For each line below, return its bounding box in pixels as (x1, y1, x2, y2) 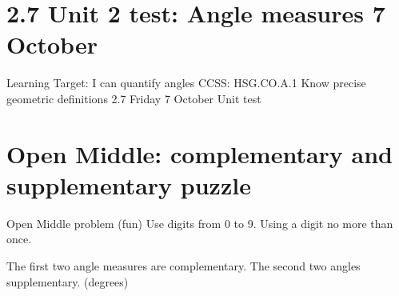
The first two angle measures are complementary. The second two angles (6, 258, 361, 274)
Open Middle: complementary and (6, 137, 393, 170)
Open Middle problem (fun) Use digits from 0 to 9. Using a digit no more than (6, 214, 393, 231)
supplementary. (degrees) (6, 273, 129, 290)
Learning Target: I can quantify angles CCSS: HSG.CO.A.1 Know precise (6, 74, 366, 91)
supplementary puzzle (6, 168, 251, 201)
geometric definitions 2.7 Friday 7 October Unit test (6, 90, 261, 106)
